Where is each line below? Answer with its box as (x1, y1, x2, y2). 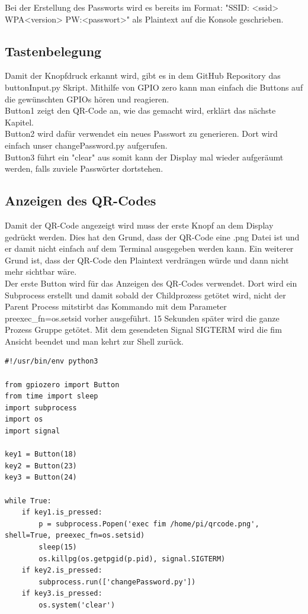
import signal (5, 427, 60, 436)
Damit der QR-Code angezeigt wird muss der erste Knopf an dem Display (5, 218, 274, 231)
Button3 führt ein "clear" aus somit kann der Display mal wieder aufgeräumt (5, 150, 284, 163)
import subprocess (5, 403, 77, 412)
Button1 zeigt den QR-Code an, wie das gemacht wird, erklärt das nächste (5, 104, 276, 117)
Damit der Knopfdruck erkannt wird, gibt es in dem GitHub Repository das (5, 69, 281, 82)
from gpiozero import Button (5, 380, 120, 389)
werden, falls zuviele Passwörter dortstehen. (5, 162, 163, 175)
